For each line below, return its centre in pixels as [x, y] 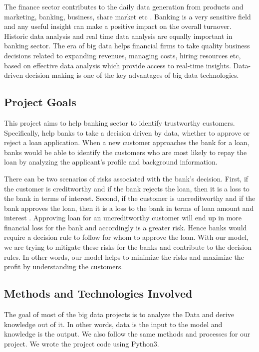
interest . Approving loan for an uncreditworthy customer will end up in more [123, 218]
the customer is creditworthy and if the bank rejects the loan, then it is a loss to [127, 188]
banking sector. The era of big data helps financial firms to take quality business [127, 46]
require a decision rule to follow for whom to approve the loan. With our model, [126, 237]
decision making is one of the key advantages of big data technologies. [132, 75]
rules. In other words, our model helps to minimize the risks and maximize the [124, 257]
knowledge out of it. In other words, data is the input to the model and [113, 324]
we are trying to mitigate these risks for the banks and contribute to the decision [128, 247]
